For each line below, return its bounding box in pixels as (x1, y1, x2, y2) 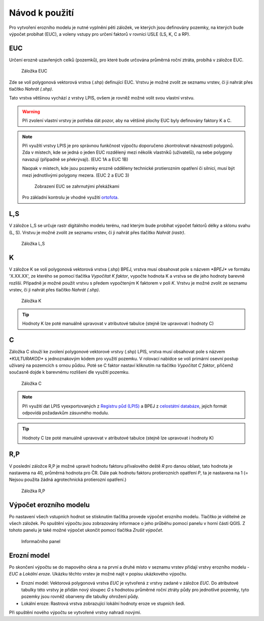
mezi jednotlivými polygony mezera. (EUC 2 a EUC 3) (22, 172, 130, 178)
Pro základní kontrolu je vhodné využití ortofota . (22, 194, 119, 200)
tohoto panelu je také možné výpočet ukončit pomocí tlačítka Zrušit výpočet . (9, 527, 163, 533)
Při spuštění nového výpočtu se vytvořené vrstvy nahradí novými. (9, 610, 141, 616)
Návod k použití (9, 7, 74, 18)
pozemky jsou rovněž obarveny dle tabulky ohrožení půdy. (21, 594, 139, 599)
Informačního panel (21, 538, 61, 544)
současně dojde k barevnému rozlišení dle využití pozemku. (9, 369, 130, 375)
